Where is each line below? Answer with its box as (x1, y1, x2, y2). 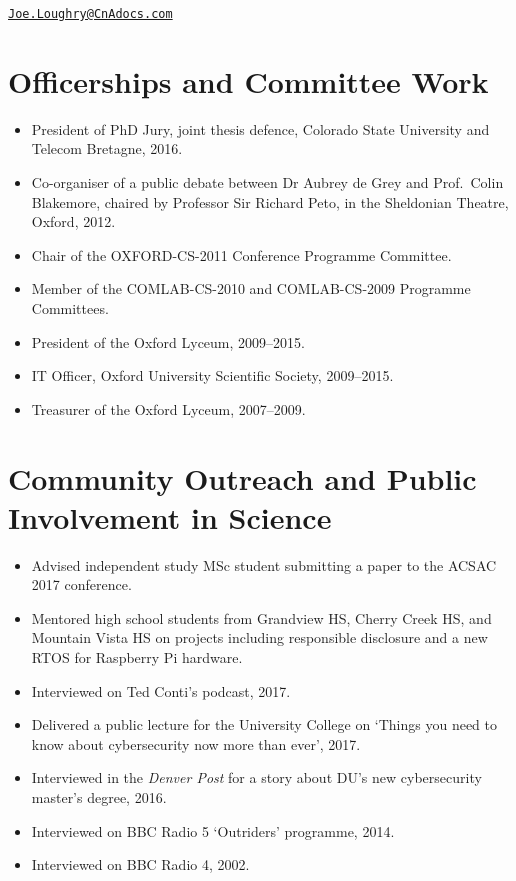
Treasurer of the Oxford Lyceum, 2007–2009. (31, 398, 306, 419)
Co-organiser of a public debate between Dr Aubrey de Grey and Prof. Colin (31, 171, 504, 192)
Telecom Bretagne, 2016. (31, 138, 183, 159)
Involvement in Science (8, 496, 332, 537)
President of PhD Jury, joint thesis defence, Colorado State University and (31, 118, 490, 139)
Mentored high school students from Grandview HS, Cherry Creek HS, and (31, 607, 492, 628)
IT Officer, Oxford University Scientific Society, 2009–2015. (31, 365, 394, 386)
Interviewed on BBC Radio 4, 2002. (31, 854, 250, 875)
